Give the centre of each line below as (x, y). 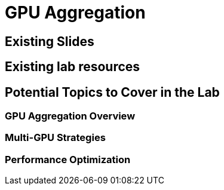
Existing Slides (50, 41)
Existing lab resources (73, 67)
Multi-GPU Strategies (55, 138)
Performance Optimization (68, 159)
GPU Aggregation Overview (70, 116)
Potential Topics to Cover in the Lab (112, 92)
